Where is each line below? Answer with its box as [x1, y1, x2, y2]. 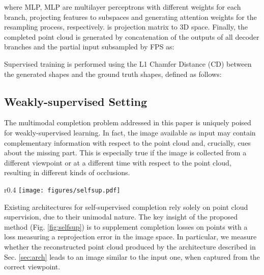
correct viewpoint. [4, 261, 61, 272]
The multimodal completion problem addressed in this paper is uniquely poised [4, 117, 251, 128]
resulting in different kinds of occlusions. [4, 167, 130, 178]
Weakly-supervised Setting [4, 93, 148, 109]
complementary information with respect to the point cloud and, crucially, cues [4, 137, 251, 148]
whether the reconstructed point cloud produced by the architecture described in [4, 241, 256, 252]
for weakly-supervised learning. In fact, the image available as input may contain [4, 127, 256, 137]
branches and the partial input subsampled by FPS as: [4, 41, 174, 52]
